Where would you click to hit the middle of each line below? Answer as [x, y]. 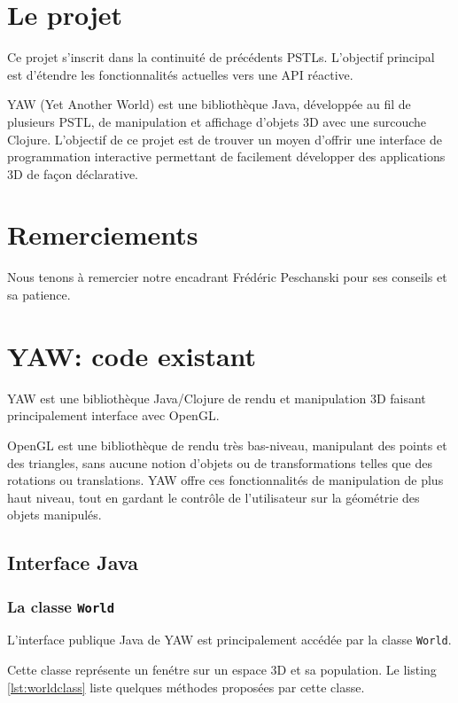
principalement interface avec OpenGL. [113, 415]
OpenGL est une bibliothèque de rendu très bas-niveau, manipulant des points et [227, 445]
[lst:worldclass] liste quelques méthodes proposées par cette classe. [186, 687]
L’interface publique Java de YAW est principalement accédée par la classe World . [229, 640]
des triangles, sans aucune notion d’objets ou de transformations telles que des [220, 462]
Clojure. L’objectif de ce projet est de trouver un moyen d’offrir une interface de [225, 139]
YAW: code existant [132, 355]
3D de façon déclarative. [73, 173]
